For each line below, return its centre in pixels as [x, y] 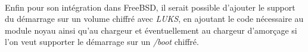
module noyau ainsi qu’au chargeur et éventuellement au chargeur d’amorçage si [151, 30]
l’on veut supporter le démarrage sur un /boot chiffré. [102, 42]
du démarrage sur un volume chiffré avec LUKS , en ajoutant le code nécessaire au [154, 19]
